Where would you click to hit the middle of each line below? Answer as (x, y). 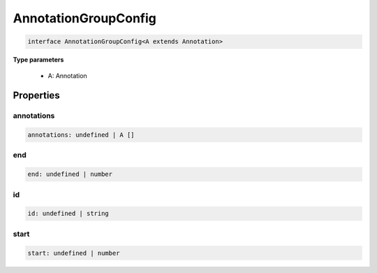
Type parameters (38, 60)
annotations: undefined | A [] (81, 135)
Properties (36, 95)
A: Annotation (67, 75)
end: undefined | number (70, 174)
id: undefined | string (68, 214)
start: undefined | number (74, 253)
